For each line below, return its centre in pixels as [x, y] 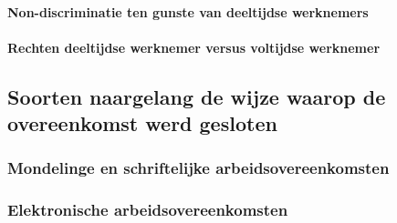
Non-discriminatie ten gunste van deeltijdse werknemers [188, 11]
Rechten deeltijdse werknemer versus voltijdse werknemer [194, 47]
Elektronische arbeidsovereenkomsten [148, 210]
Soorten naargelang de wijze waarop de [197, 96]
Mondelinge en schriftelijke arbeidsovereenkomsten [198, 168]
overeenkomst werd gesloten [142, 123]
